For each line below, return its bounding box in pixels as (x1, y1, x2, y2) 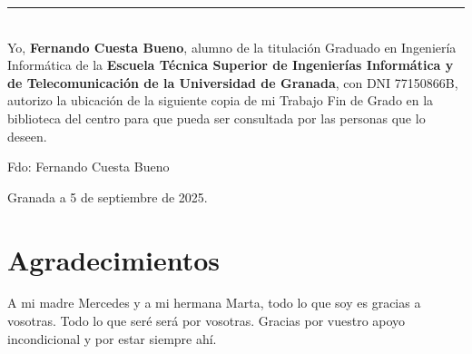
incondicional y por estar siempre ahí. (7, 329, 217, 348)
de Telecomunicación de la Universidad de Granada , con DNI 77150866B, (7, 73, 458, 92)
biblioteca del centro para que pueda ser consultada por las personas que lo (7, 108, 426, 127)
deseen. (7, 126, 47, 145)
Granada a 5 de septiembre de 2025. (7, 187, 208, 206)
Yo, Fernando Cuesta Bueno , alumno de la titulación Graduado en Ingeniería (7, 37, 457, 56)
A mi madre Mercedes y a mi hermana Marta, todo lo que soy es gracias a (7, 293, 421, 312)
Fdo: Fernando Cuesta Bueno (7, 157, 170, 176)
